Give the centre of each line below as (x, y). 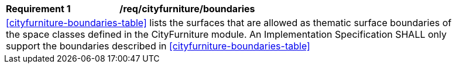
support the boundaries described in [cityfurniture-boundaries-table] (158, 46)
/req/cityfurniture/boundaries (187, 9)
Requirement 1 (38, 9)
